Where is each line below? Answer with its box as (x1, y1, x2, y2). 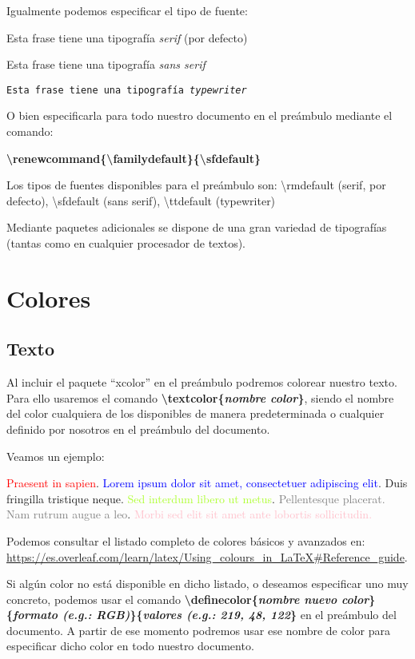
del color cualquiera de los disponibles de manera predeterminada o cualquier (6, 405, 385, 422)
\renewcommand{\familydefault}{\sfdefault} (6, 149, 261, 166)
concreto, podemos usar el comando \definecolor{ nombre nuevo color (6, 590, 369, 607)
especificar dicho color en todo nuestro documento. (6, 637, 254, 654)
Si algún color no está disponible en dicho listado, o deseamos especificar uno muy (6, 575, 409, 592)
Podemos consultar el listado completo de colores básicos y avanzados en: (6, 532, 365, 549)
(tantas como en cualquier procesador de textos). (6, 235, 245, 251)
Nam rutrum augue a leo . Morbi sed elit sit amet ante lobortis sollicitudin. (6, 506, 373, 522)
